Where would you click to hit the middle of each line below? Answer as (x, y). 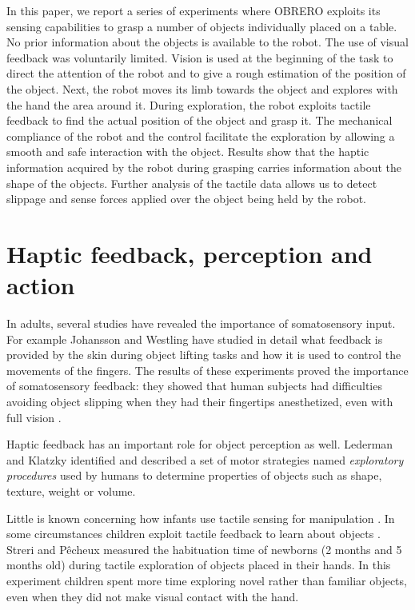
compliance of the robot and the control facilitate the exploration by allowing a (201, 136)
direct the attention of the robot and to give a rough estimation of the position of (206, 73)
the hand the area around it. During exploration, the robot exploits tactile (189, 104)
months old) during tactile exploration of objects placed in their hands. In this (199, 565)
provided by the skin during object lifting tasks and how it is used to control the (204, 355)
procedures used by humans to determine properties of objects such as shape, (194, 475)
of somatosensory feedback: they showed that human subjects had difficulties (194, 386)
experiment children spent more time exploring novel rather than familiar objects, (207, 580)
